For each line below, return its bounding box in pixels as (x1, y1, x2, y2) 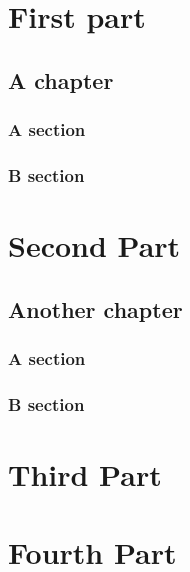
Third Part (8, 453, 162, 494)
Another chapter (8, 293, 183, 324)
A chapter (8, 64, 114, 95)
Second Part (8, 225, 181, 266)
